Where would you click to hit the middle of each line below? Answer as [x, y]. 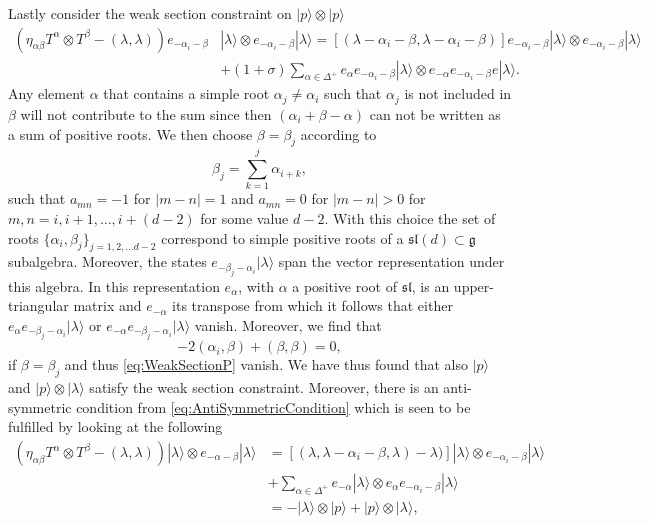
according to [338, 133]
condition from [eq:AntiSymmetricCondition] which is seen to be [273, 406]
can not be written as [435, 113]
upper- [473, 285]
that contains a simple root [186, 93]
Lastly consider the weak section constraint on [150, 13]
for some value [244, 218]
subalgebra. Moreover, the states [107, 261]
